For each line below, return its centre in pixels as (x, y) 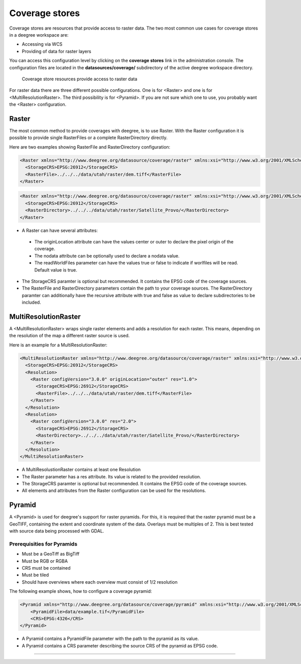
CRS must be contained (46, 568)
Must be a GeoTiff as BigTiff (51, 554)
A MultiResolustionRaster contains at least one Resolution (81, 470)
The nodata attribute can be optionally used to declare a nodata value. (107, 255)
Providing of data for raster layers (56, 51)
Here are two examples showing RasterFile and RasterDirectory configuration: (90, 147)
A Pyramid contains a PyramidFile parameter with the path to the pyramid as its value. (110, 639)
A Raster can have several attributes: (60, 230)
